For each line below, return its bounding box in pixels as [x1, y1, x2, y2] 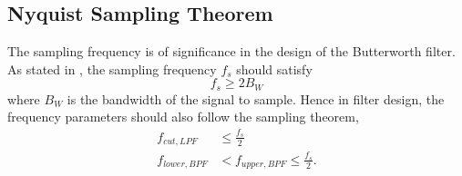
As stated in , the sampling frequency [7, 59, 217, 78]
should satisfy [236, 59, 313, 78]
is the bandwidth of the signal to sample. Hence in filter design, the [67, 89, 445, 108]
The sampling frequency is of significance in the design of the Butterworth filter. [7, 42, 456, 61]
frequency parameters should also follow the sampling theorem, [7, 107, 359, 126]
